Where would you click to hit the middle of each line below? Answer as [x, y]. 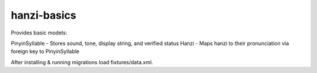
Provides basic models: [39, 33]
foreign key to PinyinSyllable [45, 51]
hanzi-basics [43, 15]
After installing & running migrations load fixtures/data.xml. [82, 62]
